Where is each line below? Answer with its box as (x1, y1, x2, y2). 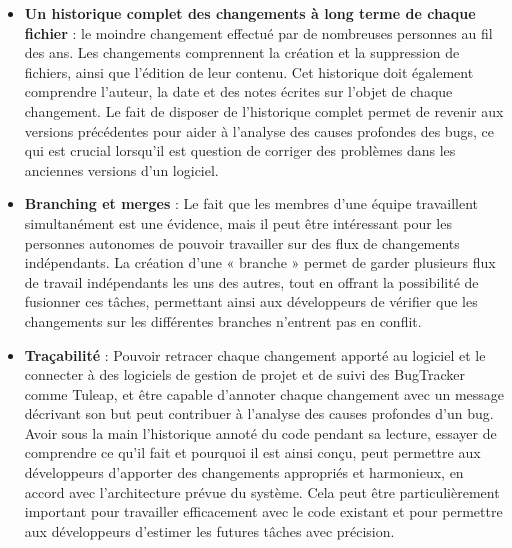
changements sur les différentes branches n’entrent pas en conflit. (24, 310, 422, 331)
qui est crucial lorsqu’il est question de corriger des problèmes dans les (24, 140, 456, 161)
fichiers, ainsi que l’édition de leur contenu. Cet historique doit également (24, 61, 474, 82)
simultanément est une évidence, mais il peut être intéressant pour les (24, 212, 452, 233)
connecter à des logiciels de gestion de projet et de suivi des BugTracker (24, 364, 465, 385)
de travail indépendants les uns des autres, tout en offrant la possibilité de (24, 271, 479, 292)
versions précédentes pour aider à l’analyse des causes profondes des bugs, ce (24, 120, 494, 141)
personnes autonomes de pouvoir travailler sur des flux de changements (24, 232, 460, 253)
